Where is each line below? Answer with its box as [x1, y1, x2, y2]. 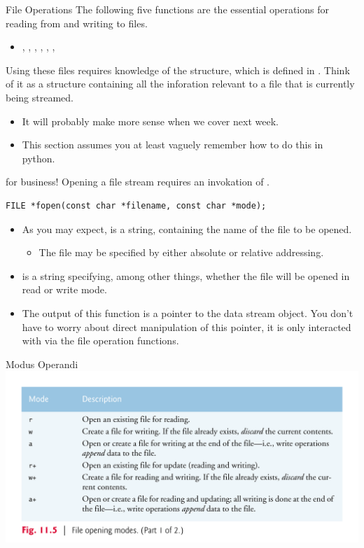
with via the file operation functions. [22, 333, 179, 348]
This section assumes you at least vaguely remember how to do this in [22, 137, 323, 152]
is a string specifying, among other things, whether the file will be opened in [22, 268, 350, 283]
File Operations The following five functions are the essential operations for [6, 2, 329, 16]
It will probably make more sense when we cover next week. [22, 113, 279, 128]
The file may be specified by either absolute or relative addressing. [38, 245, 324, 260]
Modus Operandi [6, 356, 78, 371]
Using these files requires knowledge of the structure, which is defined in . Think [6, 62, 350, 77]
